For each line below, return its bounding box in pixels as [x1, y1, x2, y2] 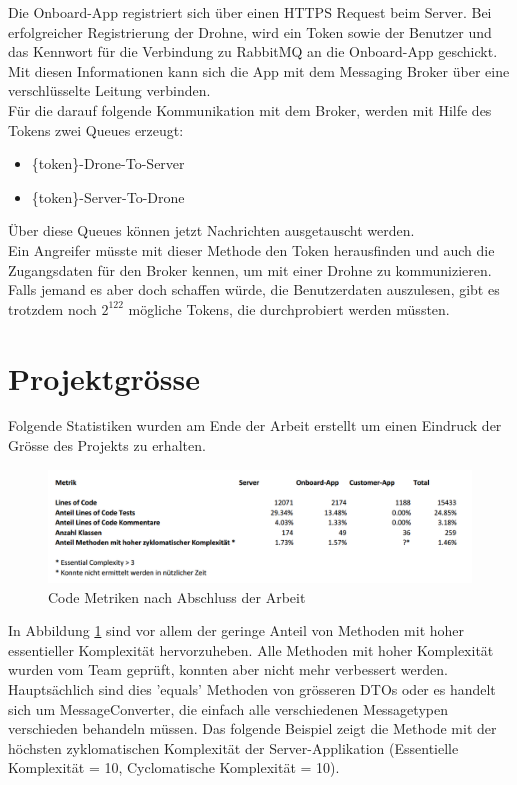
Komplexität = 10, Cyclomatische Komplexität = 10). [8, 757, 340, 778]
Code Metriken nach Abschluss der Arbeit [48, 586, 306, 607]
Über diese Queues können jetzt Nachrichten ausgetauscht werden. [8, 220, 415, 241]
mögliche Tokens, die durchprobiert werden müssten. [128, 298, 450, 319]
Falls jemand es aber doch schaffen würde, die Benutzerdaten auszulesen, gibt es [8, 279, 500, 300]
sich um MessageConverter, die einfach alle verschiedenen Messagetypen [8, 698, 448, 719]
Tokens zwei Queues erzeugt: [8, 119, 184, 140]
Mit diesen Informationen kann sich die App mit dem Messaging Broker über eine [8, 60, 510, 81]
